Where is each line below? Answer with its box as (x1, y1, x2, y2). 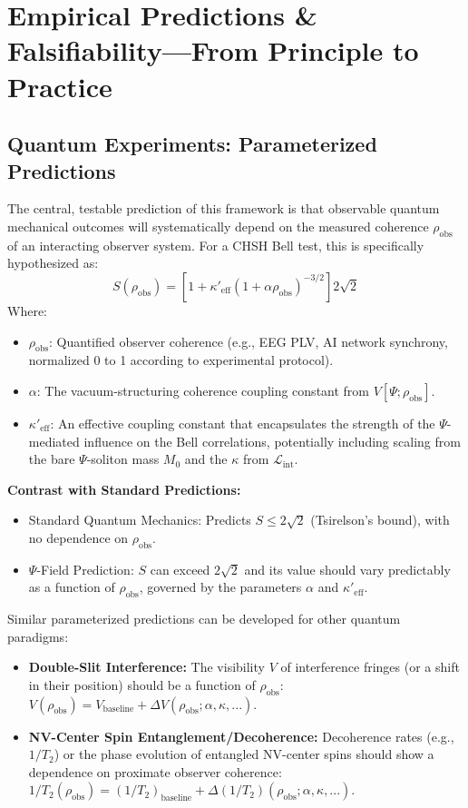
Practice (7, 67, 112, 104)
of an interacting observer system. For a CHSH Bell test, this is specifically (7, 235, 424, 254)
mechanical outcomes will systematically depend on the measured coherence (7, 216, 429, 235)
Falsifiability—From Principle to (7, 32, 419, 69)
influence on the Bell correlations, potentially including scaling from (83, 431, 461, 450)
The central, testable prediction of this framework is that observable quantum (7, 199, 440, 218)
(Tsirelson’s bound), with (310, 510, 450, 529)
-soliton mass (86, 449, 160, 468)
